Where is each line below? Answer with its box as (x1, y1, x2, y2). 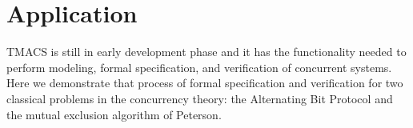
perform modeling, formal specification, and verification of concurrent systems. (6, 58, 392, 75)
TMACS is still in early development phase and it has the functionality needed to (6, 43, 407, 60)
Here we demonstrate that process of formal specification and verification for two (6, 74, 403, 91)
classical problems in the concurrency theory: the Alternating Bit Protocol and (6, 90, 393, 106)
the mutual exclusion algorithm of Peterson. (6, 106, 222, 122)
